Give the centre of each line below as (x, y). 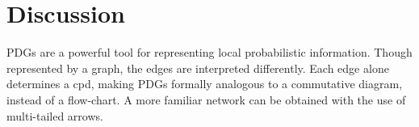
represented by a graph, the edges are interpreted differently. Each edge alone (198, 68)
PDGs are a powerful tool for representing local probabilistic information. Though (209, 52)
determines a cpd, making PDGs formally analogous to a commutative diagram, (205, 84)
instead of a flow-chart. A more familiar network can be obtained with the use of (206, 99)
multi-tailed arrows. (55, 115)
